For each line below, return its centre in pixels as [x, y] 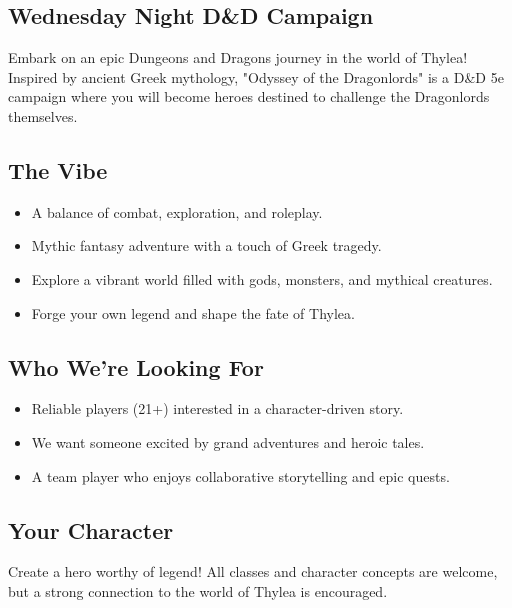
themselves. [43, 115]
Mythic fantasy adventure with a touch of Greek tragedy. [206, 245]
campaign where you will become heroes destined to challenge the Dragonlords [249, 96]
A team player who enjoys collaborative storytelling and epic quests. [240, 475]
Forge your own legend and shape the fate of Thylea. [193, 312]
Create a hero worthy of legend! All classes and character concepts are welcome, [253, 571]
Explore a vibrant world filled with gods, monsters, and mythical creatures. [262, 278]
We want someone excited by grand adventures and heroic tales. [228, 441]
